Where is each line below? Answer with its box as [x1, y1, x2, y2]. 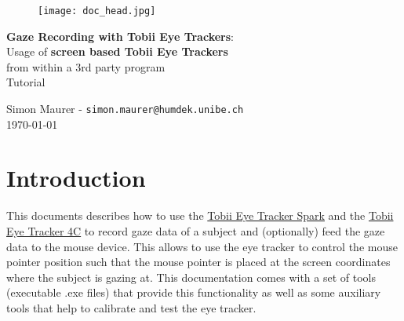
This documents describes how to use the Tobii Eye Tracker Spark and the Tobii [6, 207, 394, 224]
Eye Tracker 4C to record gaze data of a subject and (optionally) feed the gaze [6, 223, 385, 239]
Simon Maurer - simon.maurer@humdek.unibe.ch [6, 100, 244, 117]
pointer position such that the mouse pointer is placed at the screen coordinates [6, 254, 391, 270]
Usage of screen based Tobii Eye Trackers [6, 43, 228, 60]
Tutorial [6, 74, 45, 90]
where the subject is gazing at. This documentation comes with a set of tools [6, 268, 377, 285]
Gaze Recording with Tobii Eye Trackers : [6, 27, 234, 44]
